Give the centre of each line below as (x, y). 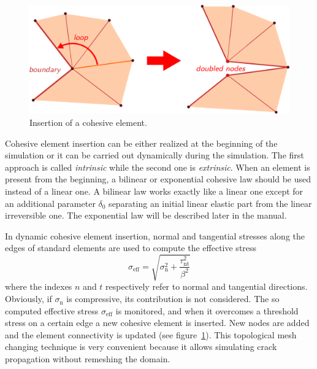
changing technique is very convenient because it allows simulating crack (141, 347)
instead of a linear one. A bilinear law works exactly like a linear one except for (154, 191)
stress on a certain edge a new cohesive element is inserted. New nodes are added (157, 323)
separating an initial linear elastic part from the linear (210, 203)
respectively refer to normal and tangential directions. (207, 286)
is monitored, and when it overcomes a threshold (207, 310)
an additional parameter (50, 203)
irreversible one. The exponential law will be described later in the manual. (146, 215)
